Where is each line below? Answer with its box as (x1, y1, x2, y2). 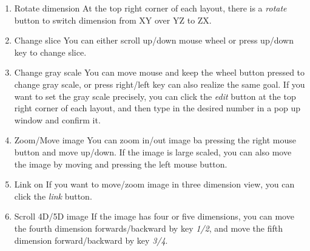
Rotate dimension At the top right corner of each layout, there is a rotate (14, 2, 287, 14)
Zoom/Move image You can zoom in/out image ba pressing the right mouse (14, 134, 297, 146)
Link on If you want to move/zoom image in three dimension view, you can (14, 178, 295, 191)
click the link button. (14, 189, 92, 202)
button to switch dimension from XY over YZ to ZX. (14, 13, 212, 26)
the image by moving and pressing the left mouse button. (14, 157, 227, 170)
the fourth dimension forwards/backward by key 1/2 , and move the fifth (14, 221, 283, 234)
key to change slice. (14, 45, 87, 58)
